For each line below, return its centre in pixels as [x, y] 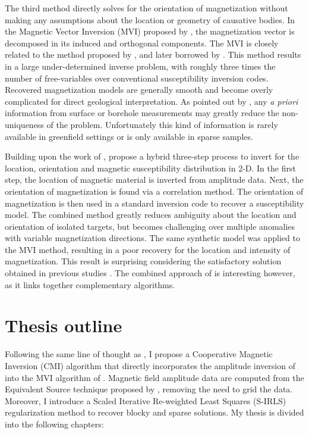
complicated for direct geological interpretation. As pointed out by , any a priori [152, 101]
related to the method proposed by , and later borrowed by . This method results [153, 54]
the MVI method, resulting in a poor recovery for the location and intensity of [148, 249]
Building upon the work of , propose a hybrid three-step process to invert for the [152, 156]
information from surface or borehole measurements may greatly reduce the [142, 113]
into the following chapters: [54, 424]
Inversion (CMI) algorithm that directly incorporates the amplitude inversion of [150, 365]
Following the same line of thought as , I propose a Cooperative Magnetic [139, 354]
